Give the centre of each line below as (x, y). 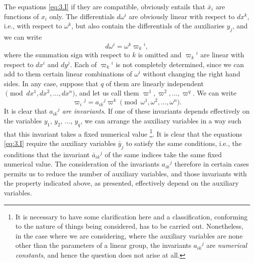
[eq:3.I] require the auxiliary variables (60, 143)
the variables (23, 120)
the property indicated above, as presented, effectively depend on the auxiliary (121, 183)
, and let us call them (107, 93)
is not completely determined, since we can (180, 64)
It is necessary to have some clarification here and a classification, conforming (131, 216)
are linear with (222, 55)
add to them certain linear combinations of (68, 74)
